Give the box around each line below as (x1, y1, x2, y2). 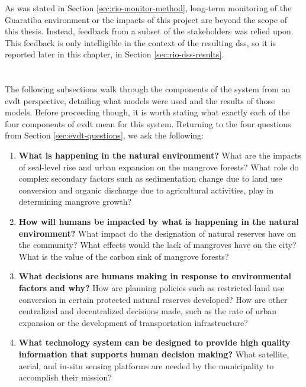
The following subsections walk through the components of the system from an (5, 83, 291, 95)
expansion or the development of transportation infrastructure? (18, 316, 248, 328)
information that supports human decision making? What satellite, (18, 347, 289, 360)
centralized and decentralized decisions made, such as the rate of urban (18, 305, 277, 317)
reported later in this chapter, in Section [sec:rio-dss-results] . (5, 48, 224, 60)
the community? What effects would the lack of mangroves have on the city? (18, 238, 297, 251)
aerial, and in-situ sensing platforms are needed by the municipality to (18, 359, 274, 372)
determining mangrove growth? (18, 195, 132, 208)
